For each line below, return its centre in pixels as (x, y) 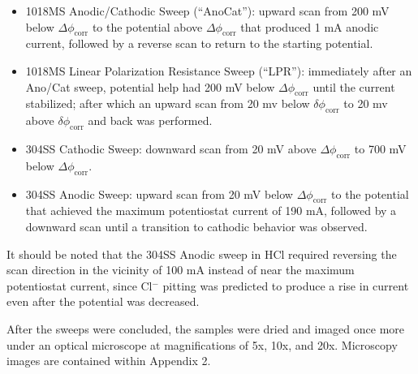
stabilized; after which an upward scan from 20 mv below (168, 103)
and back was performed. (150, 120)
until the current (354, 86)
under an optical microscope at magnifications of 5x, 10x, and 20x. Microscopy (202, 344)
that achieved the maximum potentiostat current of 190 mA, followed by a (211, 211)
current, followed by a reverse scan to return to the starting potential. (199, 43)
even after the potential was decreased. (103, 301)
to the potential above (147, 26)
